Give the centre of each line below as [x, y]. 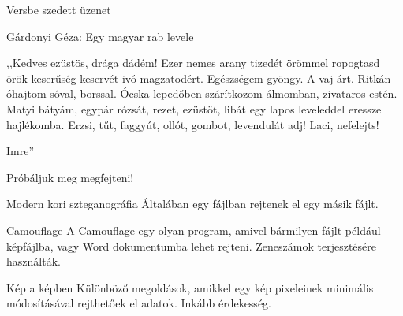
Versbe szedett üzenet [59, 9]
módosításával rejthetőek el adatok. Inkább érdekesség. [139, 303]
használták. [34, 261]
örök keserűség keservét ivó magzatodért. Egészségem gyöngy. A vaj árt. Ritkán [199, 78]
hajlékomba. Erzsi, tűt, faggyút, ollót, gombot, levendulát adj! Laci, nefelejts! [193, 124]
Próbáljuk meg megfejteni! [70, 177]
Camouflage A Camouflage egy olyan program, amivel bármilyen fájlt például [194, 230]
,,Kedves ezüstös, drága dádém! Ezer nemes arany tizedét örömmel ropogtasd [193, 63]
